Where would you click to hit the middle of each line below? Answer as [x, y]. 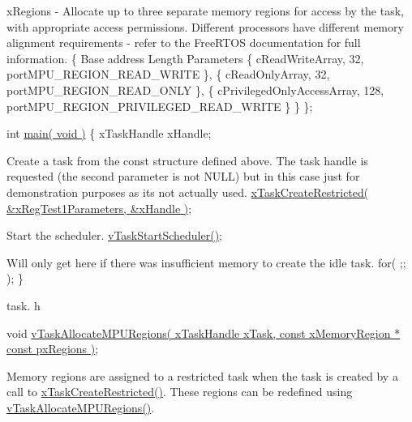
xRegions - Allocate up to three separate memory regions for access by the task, [205, 11]
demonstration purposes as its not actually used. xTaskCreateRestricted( [188, 192]
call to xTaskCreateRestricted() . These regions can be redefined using [180, 392]
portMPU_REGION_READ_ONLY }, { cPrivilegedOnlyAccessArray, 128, [195, 90]
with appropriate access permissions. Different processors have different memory [205, 26]
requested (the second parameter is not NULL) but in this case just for [183, 176]
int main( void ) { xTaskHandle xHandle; [109, 133]
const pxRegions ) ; [53, 349]
